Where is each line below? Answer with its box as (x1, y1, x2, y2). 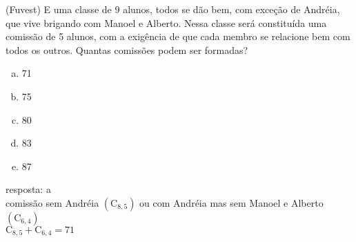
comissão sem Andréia (6, 195, 99, 210)
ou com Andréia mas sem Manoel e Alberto (139, 195, 324, 210)
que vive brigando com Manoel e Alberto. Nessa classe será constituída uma (6, 15, 327, 30)
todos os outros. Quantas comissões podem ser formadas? (6, 42, 248, 57)
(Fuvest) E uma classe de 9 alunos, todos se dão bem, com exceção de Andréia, (6, 2, 340, 16)
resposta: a (6, 182, 51, 196)
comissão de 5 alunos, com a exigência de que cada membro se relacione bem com (6, 29, 350, 44)
